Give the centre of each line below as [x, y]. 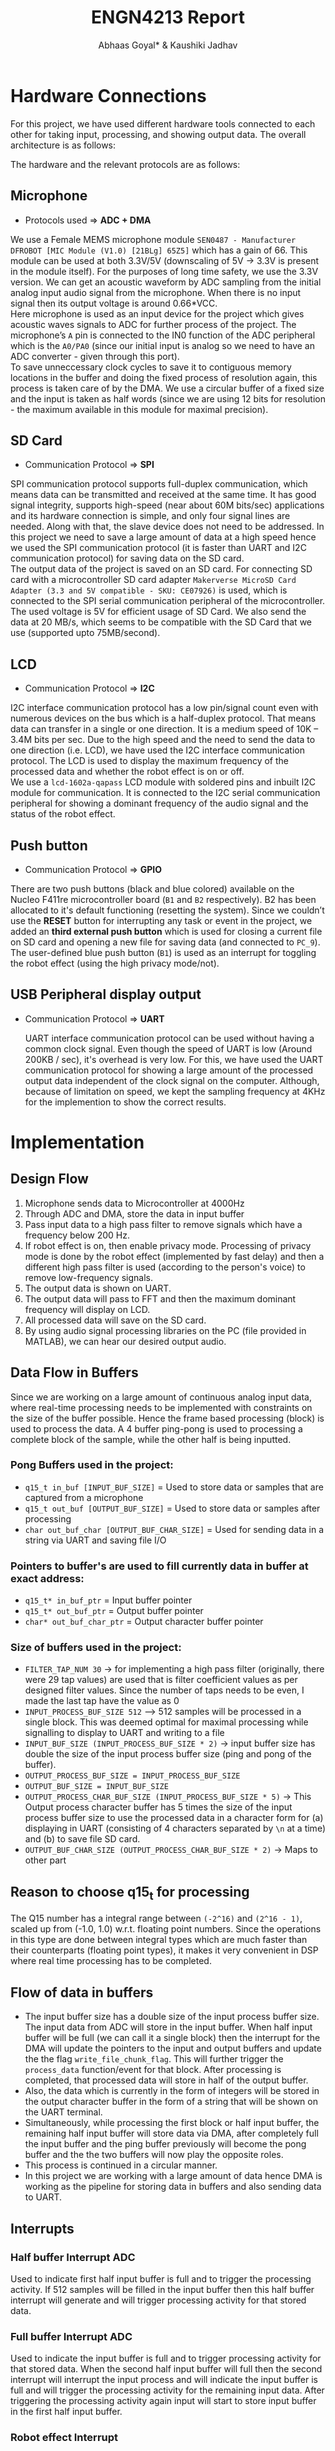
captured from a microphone [84, 1497]
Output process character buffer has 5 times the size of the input [158, 1807]
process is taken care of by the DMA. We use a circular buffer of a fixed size [167, 388]
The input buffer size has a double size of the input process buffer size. [172, 2017]
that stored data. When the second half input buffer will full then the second [166, 2369]
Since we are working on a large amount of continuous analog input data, [161, 1397]
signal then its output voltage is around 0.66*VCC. [114, 303]
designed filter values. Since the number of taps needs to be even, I [164, 1690]
